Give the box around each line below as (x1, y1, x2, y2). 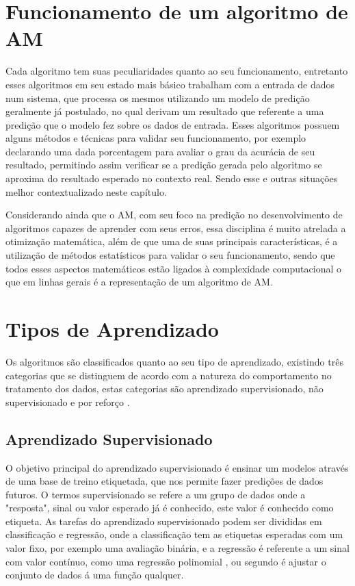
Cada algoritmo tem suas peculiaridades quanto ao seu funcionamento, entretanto (5, 64, 348, 78)
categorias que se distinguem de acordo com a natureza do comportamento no (5, 368, 332, 382)
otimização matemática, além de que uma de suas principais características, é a (5, 234, 338, 249)
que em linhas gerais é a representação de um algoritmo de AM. (5, 275, 273, 289)
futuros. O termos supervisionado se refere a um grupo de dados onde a (5, 487, 306, 501)
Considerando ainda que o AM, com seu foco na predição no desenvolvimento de (5, 207, 343, 222)
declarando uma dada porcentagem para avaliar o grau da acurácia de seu (5, 144, 315, 158)
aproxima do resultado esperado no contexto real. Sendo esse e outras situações (5, 171, 338, 186)
